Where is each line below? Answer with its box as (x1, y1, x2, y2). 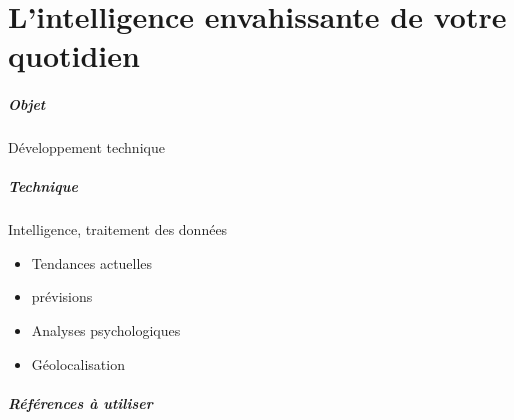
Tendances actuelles (31, 252, 153, 273)
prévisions (31, 286, 93, 307)
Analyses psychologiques (31, 320, 181, 341)
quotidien (8, 35, 140, 76)
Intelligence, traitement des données (8, 219, 228, 240)
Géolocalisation (31, 353, 125, 374)
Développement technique (8, 137, 165, 158)
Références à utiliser (8, 392, 153, 413)
